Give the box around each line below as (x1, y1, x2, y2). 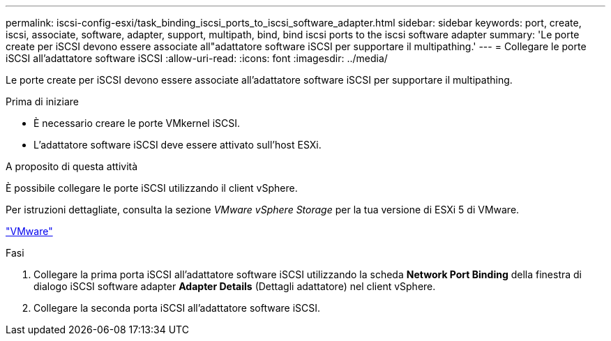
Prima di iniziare (6, 96, 79, 107)
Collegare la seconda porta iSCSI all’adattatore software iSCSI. (33, 302, 321, 314)
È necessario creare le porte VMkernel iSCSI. (33, 117, 241, 129)
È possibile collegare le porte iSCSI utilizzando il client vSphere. (6, 182, 298, 194)
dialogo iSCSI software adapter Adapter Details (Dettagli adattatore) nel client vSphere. (33, 280, 436, 292)
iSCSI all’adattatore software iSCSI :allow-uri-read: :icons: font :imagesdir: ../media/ (6, 52, 388, 64)
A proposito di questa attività (6, 160, 138, 172)
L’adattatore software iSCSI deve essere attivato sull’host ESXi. (33, 139, 322, 151)
